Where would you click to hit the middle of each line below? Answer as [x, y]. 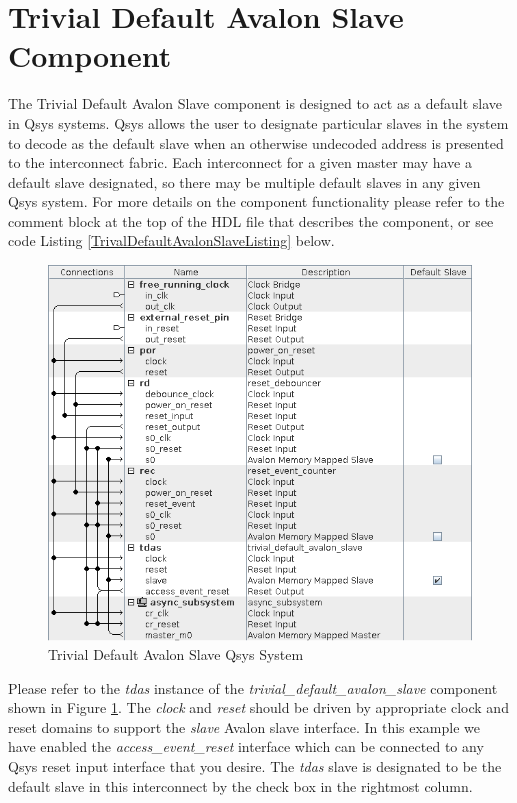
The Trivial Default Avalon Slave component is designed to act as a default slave [255, 103]
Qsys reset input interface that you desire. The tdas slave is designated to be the [255, 766]
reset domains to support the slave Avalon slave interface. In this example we [244, 726]
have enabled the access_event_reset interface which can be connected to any [246, 746]
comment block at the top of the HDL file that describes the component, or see [251, 220]
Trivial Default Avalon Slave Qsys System [176, 654]
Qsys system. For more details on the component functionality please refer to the [256, 201]
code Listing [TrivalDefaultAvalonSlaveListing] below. [171, 240]
